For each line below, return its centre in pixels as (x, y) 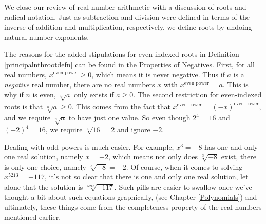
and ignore (134, 129)
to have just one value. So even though (129, 118)
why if (14, 94)
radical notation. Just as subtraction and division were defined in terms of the (127, 17)
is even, (44, 94)
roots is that (24, 106)
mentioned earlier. (33, 217)
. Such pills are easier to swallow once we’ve (183, 187)
